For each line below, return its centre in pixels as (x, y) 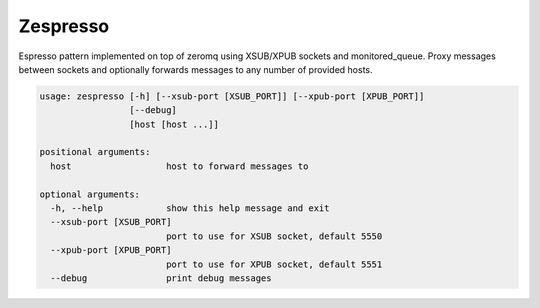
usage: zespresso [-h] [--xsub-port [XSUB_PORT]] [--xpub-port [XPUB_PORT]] (232, 96)
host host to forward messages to (179, 166)
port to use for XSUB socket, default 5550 (274, 236)
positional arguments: (95, 152)
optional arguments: (89, 194)
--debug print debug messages (161, 278)
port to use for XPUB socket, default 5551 (274, 264)
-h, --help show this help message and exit (190, 208)
